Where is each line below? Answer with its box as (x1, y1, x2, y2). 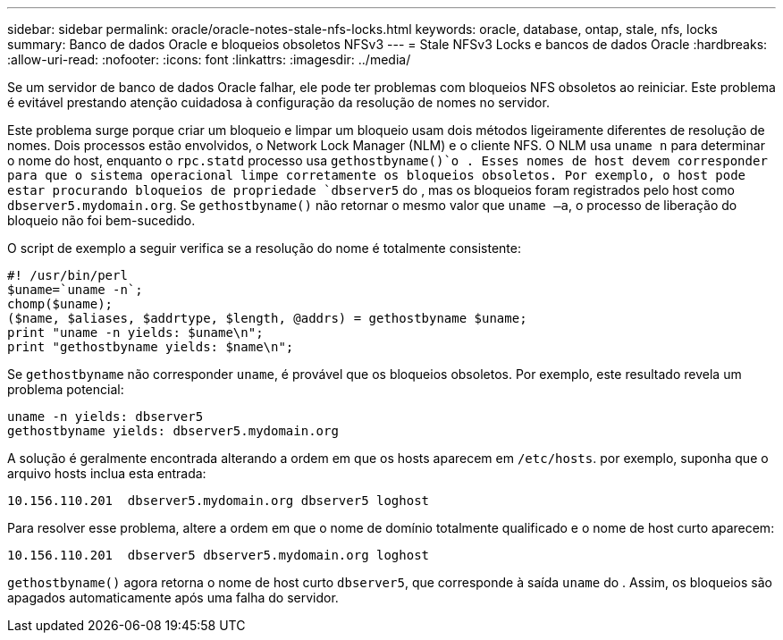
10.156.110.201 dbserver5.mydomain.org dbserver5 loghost (7, 493, 430, 508)
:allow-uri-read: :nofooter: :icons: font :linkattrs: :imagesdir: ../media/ (7, 52, 411, 67)
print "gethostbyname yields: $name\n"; (7, 340, 294, 354)
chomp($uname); (7, 297, 114, 311)
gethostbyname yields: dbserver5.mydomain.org (7, 424, 339, 438)
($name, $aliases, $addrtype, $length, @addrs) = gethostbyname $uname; (7, 311, 527, 325)
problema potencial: (7, 382, 124, 397)
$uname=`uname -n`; (7, 282, 143, 297)
